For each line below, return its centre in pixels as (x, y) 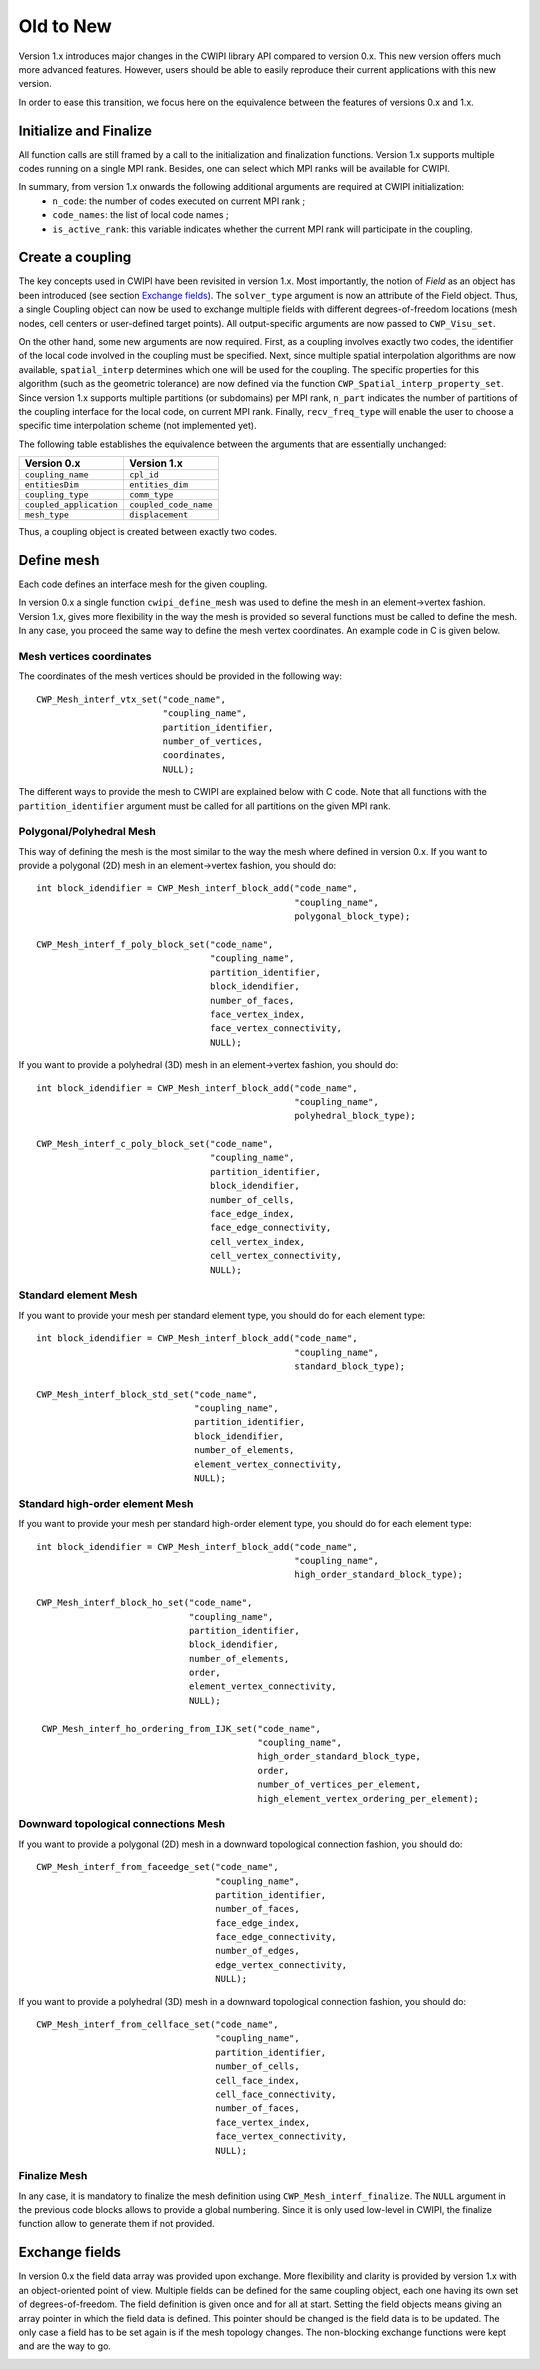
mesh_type (47, 515)
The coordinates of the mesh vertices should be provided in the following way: (180, 676)
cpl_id (143, 475)
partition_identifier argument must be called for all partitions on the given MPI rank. (204, 806)
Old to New (65, 26)
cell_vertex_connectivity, (276, 1256)
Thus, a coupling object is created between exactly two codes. (147, 532)
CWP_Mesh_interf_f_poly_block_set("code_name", (155, 944)
